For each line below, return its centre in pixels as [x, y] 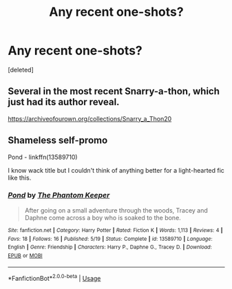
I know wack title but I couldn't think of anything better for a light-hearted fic [116, 170]
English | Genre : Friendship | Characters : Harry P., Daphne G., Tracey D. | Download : [110, 247]
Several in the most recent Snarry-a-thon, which [114, 91]
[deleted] [21, 69]
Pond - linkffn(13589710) [43, 157]
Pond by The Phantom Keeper [59, 195]
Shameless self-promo [58, 141]
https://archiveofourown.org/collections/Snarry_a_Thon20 [90, 118]
